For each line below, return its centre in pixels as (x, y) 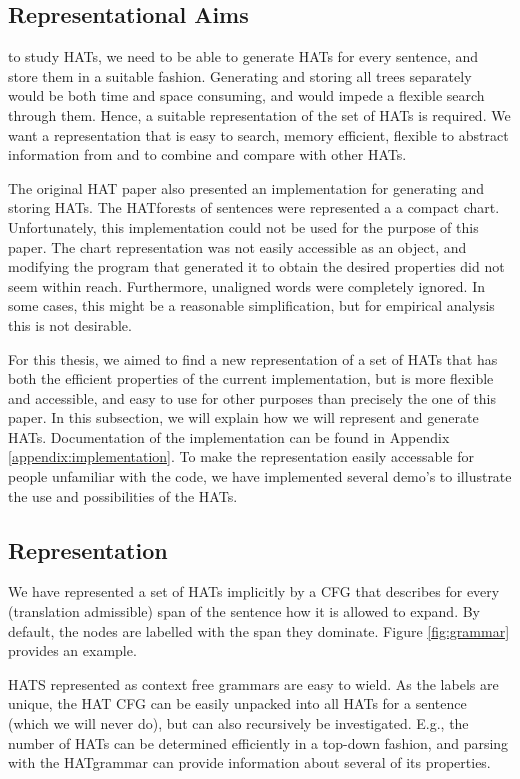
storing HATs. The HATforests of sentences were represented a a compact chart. (254, 207)
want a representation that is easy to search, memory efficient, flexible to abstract (258, 134)
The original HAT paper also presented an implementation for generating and (246, 187)
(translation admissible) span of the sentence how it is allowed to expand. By (244, 611)
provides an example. (72, 650)
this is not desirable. (70, 324)
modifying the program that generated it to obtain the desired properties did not (256, 266)
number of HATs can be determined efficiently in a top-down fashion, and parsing (258, 742)
